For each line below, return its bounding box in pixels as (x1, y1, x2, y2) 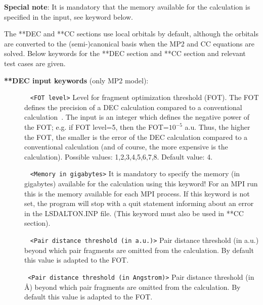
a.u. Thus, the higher (185, 122, 250, 132)
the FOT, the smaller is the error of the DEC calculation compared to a (24, 131, 248, 142)
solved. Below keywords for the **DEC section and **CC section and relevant (4, 48, 246, 59)
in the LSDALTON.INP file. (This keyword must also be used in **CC (24, 208, 244, 218)
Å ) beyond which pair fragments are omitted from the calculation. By (24, 281, 241, 292)
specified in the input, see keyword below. (4, 11, 133, 22)
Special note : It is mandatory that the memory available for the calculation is (4, 2, 250, 12)
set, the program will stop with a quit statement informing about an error (24, 198, 254, 209)
